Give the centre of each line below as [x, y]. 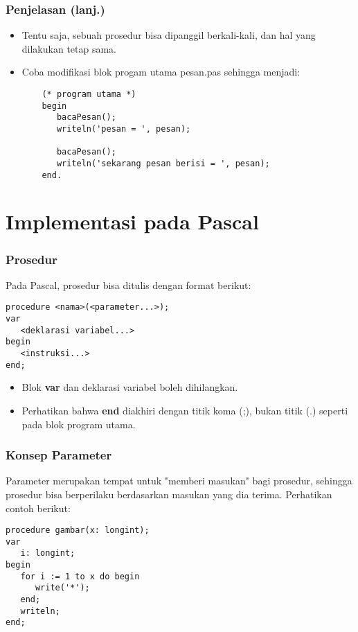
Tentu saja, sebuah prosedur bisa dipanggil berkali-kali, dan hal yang [169, 35]
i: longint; [48, 553]
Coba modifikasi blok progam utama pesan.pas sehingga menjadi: [161, 72]
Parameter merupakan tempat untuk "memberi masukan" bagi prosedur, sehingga [179, 481]
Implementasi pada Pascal [132, 221]
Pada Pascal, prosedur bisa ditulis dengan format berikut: [128, 284]
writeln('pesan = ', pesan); [124, 129]
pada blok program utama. [79, 424]
